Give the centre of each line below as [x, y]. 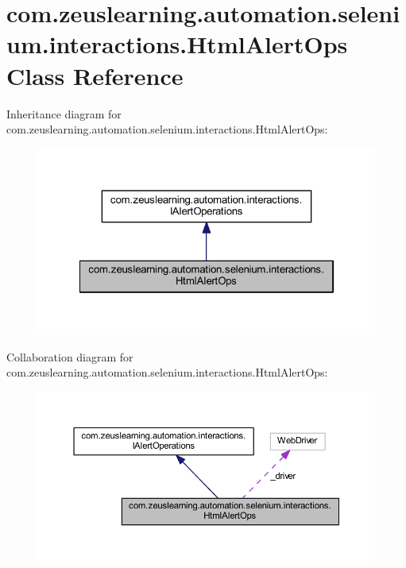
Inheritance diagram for [64, 113]
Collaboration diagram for [70, 356]
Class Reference [95, 75]
